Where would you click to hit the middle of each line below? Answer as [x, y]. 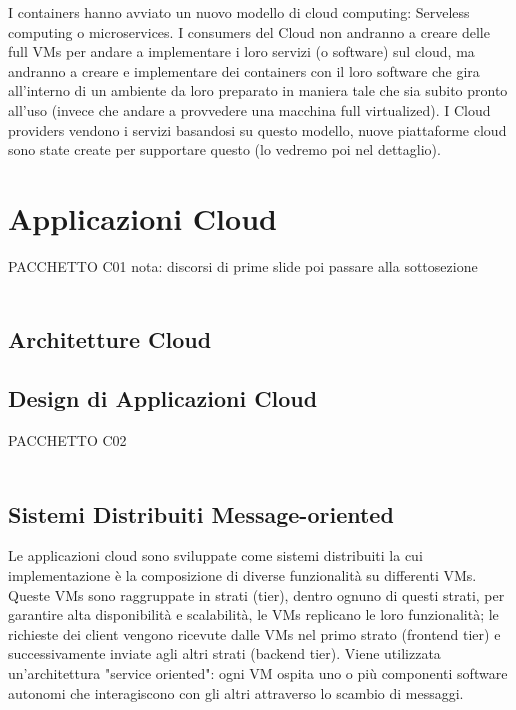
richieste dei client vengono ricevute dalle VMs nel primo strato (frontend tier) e [254, 633]
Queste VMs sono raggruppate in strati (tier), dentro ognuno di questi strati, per [256, 594]
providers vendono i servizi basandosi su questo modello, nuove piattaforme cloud [257, 129]
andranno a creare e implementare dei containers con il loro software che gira [244, 70]
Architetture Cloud [110, 339]
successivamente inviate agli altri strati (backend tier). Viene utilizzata [224, 653]
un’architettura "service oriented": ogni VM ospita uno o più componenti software [258, 673]
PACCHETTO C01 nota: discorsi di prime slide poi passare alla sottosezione [243, 265]
